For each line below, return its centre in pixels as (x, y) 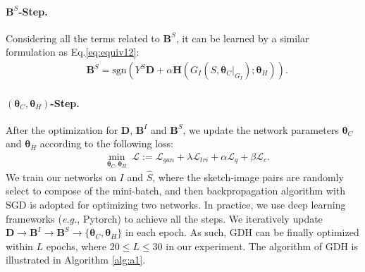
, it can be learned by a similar (242, 38)
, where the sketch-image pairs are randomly (248, 177)
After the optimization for (62, 129)
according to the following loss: (106, 143)
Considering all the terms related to (83, 38)
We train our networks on (61, 177)
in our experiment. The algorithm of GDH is (262, 246)
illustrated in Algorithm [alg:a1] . (76, 260)
